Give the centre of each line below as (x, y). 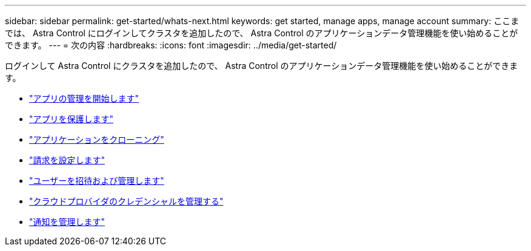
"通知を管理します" (67, 222)
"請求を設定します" (67, 160)
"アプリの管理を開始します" (84, 98)
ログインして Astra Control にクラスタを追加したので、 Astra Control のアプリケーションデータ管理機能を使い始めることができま (262, 66)
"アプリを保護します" (72, 119)
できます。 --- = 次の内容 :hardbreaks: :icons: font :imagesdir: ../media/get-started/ (171, 45)
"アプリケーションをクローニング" (97, 139)
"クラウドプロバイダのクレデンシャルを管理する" (126, 201)
